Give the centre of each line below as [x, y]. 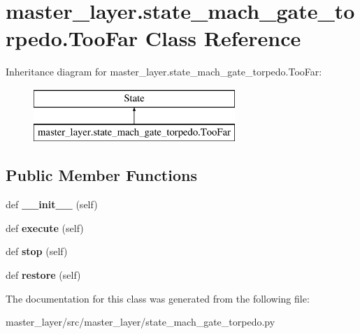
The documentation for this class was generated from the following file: [158, 298]
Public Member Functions [101, 175]
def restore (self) [43, 275]
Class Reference [223, 38]
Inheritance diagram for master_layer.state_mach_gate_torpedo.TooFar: [164, 72]
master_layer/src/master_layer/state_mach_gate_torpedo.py [141, 322]
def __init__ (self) [52, 204]
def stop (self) [37, 251]
